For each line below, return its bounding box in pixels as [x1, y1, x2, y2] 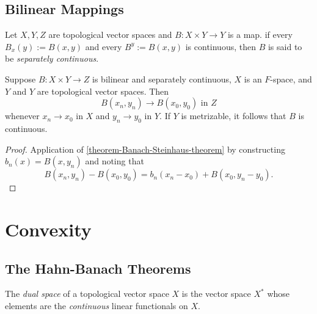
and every [85, 40, 122, 53]
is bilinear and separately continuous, [92, 72, 231, 85]
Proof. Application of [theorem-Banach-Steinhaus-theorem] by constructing [5, 142, 285, 155]
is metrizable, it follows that [181, 109, 286, 122]
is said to [268, 40, 302, 53]
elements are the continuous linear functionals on [5, 299, 188, 312]
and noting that [85, 155, 144, 167]
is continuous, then [185, 40, 256, 53]
